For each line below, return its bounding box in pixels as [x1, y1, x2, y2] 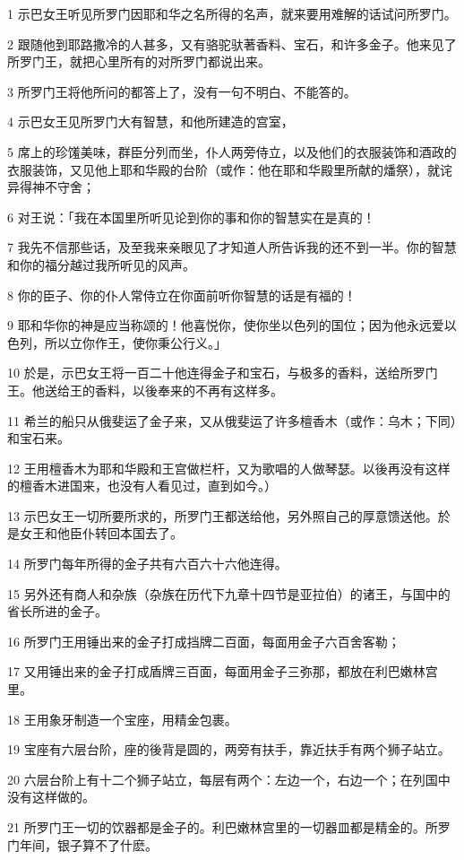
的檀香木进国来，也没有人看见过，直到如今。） [7, 476, 277, 495]
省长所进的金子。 [7, 602, 107, 621]
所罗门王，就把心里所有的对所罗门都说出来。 [7, 52, 271, 71]
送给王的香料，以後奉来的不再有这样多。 [44, 380, 283, 399]
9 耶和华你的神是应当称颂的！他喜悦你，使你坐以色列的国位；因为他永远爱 [7, 316, 444, 334]
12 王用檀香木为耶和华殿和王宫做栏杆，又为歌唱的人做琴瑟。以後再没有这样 [7, 458, 451, 477]
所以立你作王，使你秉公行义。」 [44, 333, 227, 352]
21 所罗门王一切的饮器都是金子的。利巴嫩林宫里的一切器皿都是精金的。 [7, 818, 425, 836]
